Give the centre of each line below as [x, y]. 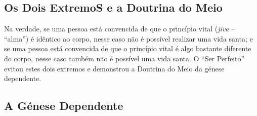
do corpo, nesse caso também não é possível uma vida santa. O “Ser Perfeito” [124, 58]
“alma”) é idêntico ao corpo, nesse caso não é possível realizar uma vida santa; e [128, 38]
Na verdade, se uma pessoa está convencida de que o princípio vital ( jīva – [120, 29]
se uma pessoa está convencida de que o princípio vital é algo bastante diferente [128, 48]
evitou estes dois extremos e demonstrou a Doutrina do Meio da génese [114, 68]
